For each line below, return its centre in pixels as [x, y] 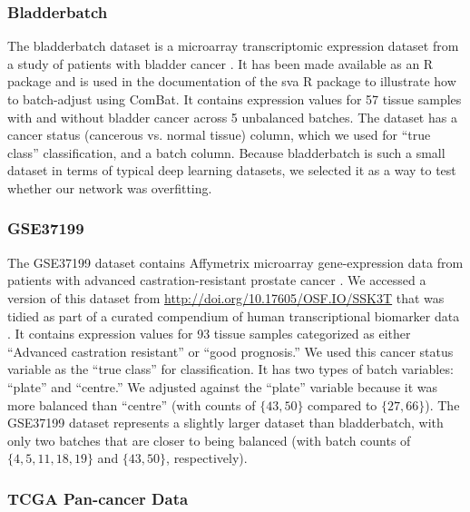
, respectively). [207, 458]
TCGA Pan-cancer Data [98, 498]
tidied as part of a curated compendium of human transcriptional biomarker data [234, 315]
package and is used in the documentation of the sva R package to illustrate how [232, 81]
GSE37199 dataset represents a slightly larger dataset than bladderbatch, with [225, 423]
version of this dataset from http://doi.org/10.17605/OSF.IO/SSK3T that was [226, 297]
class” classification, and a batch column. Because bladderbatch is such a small [226, 152]
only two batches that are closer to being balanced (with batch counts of [209, 440]
